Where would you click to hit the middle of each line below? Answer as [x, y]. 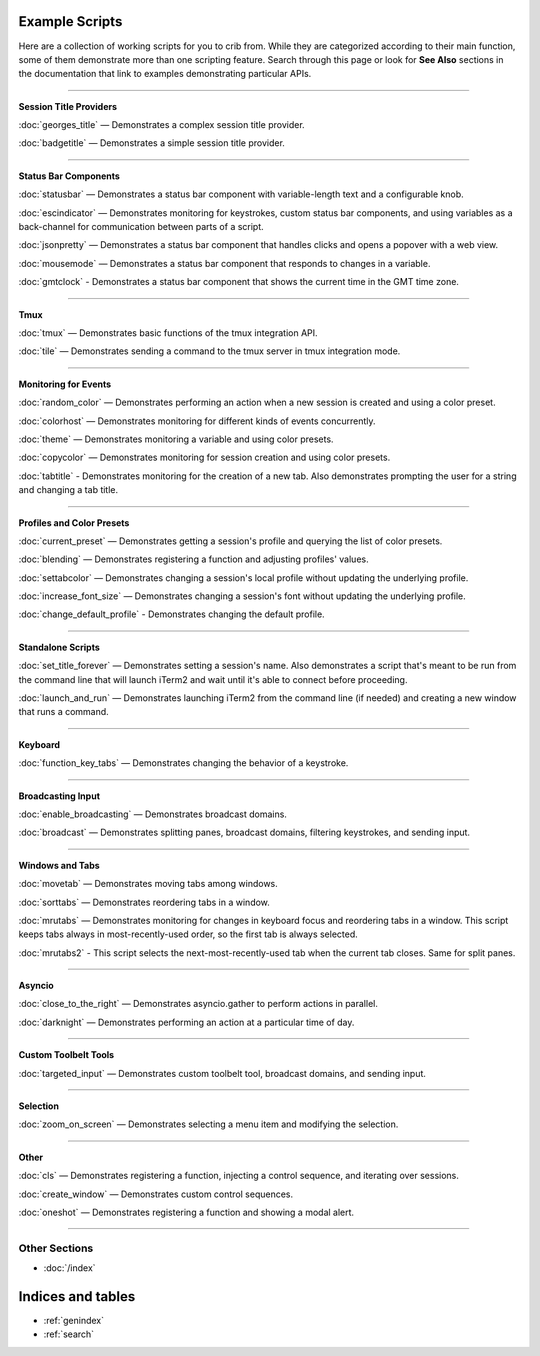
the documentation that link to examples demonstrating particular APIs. [165, 74]
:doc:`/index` [69, 1268]
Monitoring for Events [65, 384]
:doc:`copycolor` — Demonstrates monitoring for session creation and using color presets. [204, 457]
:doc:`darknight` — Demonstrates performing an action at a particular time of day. [186, 1022]
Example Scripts [70, 21]
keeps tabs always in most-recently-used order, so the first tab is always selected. [188, 934]
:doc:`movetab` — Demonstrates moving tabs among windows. [148, 884]
